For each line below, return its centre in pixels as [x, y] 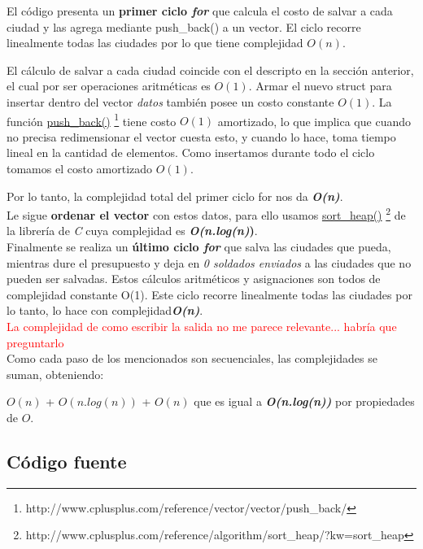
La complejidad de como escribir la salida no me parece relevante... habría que [202, 326]
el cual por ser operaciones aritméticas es [109, 86]
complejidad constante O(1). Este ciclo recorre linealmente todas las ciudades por [209, 294]
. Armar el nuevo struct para [320, 86]
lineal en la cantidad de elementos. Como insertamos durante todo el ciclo [191, 152]
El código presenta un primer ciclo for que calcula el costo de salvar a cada [200, 11]
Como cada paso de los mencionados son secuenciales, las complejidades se [192, 358]
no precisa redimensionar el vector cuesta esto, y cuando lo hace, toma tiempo [201, 136]
